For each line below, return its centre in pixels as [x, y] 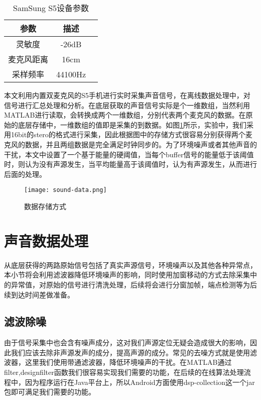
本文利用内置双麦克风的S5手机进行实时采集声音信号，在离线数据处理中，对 [127, 95]
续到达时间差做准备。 [39, 294]
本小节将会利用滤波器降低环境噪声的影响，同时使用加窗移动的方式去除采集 [127, 275]
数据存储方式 [45, 206]
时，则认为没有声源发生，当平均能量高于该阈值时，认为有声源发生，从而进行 [130, 164]
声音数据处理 [46, 240]
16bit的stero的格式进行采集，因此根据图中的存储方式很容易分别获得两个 [128, 134]
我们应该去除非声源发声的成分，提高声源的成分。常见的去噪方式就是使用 [130, 352]
